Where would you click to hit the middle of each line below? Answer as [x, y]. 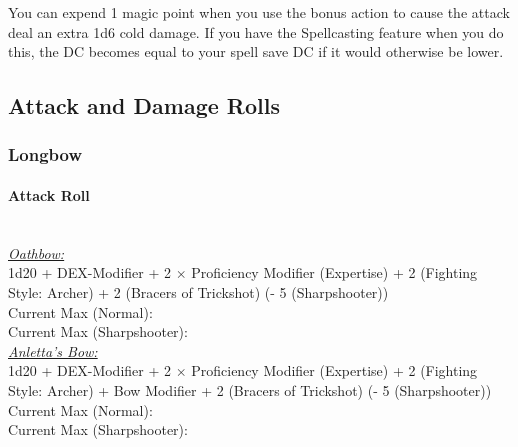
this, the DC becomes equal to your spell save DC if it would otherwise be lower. [256, 51]
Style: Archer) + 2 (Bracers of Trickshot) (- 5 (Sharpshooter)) [198, 291]
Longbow [45, 154]
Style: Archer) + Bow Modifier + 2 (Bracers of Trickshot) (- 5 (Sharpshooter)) [250, 389]
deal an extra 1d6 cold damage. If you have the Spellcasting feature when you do [256, 31]
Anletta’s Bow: [53, 350]
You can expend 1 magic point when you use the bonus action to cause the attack [259, 12]
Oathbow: [36, 252]
